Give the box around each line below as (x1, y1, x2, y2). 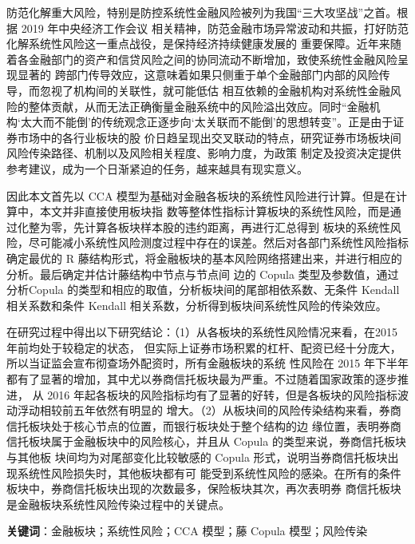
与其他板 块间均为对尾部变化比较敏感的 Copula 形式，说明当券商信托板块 (6, 449, 388, 466)
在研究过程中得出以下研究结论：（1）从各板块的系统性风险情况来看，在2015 (6, 324, 397, 340)
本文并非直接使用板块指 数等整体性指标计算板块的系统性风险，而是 (39, 203, 390, 220)
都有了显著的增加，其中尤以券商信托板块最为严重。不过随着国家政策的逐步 (6, 371, 397, 387)
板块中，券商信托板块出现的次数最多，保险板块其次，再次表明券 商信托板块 (6, 480, 401, 497)
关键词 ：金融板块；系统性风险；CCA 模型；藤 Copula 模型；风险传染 (6, 522, 368, 539)
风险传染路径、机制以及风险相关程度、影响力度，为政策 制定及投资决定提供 (6, 145, 401, 161)
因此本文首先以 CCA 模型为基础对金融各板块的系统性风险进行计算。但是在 (6, 187, 397, 204)
